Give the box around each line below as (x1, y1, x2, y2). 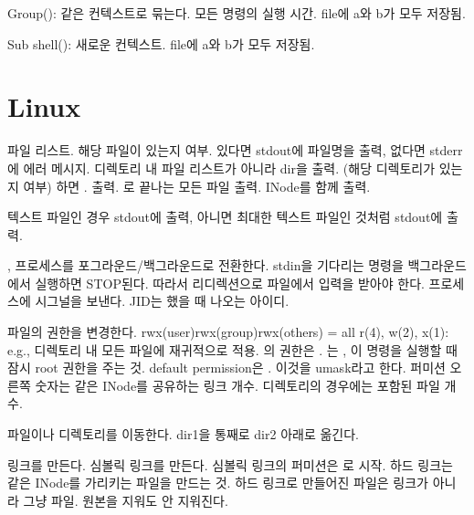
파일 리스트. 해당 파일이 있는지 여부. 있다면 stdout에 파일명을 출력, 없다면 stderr (7, 141, 463, 160)
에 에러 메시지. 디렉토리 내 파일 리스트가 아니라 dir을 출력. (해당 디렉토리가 (7, 158, 436, 177)
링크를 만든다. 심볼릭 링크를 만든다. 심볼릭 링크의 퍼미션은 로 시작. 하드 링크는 (7, 455, 453, 474)
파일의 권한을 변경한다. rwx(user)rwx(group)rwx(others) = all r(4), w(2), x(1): (7, 322, 449, 342)
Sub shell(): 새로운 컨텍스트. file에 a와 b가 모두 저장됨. (7, 34, 315, 53)
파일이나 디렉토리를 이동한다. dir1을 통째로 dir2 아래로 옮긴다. (7, 425, 359, 444)
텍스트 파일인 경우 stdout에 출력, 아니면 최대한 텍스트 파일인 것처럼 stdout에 (7, 207, 443, 226)
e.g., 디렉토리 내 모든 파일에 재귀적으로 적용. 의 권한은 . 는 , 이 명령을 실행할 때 (7, 340, 458, 359)
